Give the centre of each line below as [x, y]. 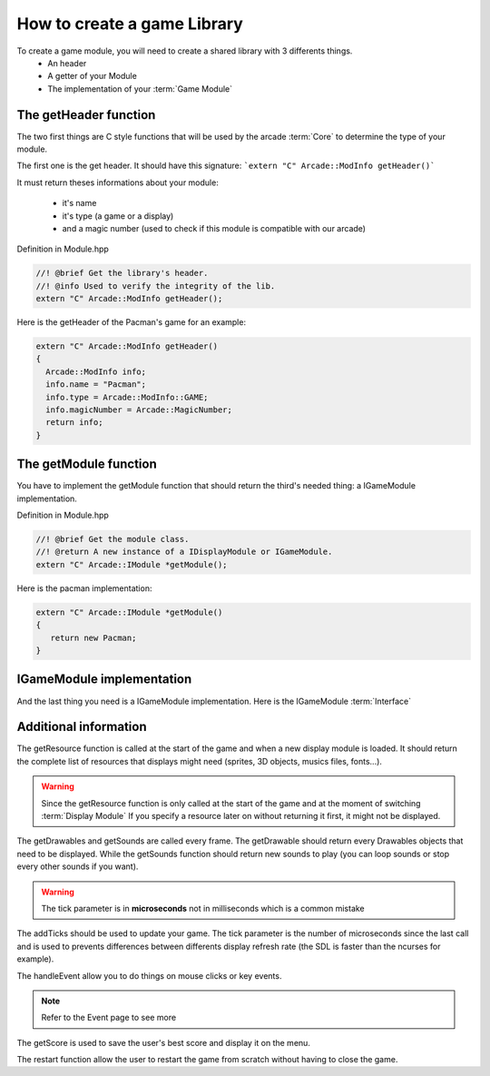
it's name [79, 203]
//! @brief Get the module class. [113, 539]
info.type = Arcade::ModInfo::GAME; [127, 397]
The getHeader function [86, 115]
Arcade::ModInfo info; [96, 371]
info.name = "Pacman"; [96, 385]
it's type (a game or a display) [118, 216]
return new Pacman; [93, 637]
